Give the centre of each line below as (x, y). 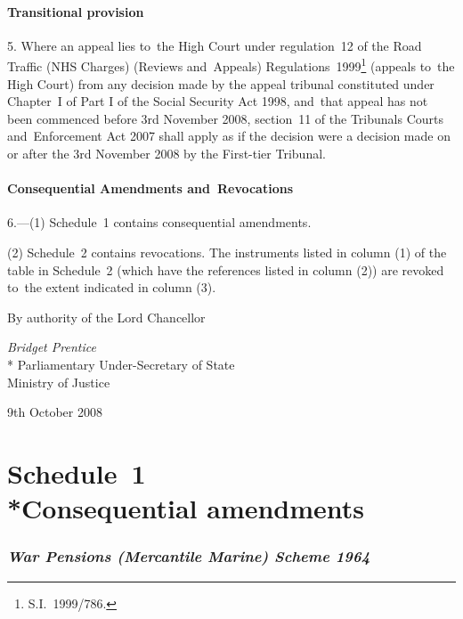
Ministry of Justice (59, 382)
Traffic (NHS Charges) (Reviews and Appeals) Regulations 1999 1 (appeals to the (231, 65)
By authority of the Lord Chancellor (106, 317)
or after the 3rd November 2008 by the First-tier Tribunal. (167, 154)
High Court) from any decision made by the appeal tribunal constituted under (221, 83)
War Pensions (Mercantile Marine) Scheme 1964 (189, 556)
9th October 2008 (55, 412)
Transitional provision (76, 11)
